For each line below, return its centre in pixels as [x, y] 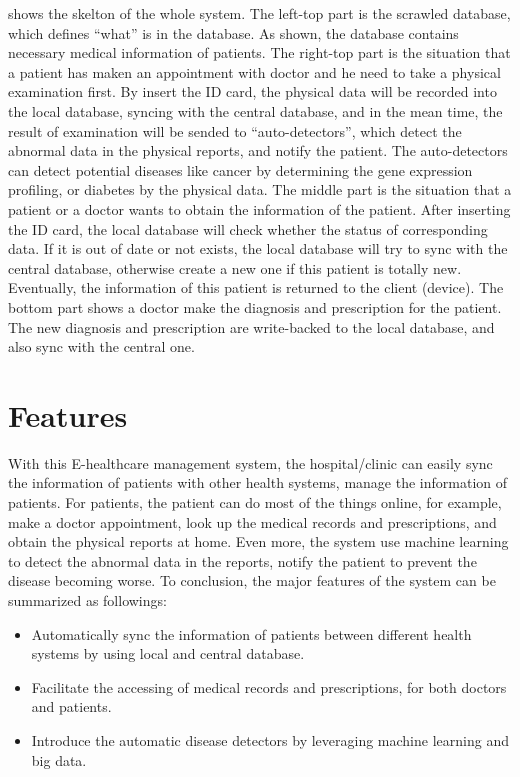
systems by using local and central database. [168, 653]
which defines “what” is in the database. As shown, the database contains [233, 32]
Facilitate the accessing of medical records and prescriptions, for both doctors [269, 686]
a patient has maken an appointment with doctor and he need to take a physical [254, 71]
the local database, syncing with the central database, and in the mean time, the [255, 110]
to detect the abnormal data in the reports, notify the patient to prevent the [242, 560]
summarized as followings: [87, 599]
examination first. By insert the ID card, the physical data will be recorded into [252, 91]
